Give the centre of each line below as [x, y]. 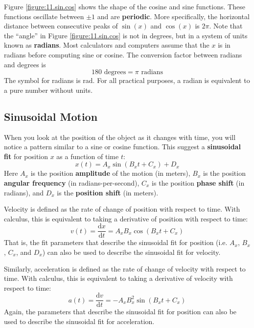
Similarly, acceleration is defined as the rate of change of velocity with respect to [125, 268]
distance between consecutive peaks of [61, 26]
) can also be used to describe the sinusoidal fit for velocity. [131, 252]
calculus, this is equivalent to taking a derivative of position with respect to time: [126, 218]
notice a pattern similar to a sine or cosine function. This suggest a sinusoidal [122, 147]
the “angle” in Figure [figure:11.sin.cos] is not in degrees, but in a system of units [126, 35]
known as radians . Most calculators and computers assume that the [107, 45]
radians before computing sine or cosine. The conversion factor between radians [123, 54]
